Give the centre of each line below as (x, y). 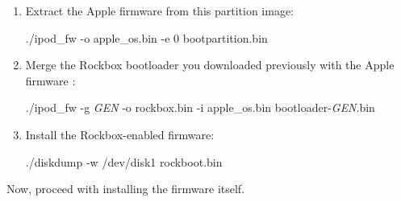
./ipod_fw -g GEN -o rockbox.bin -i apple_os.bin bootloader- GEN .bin (200, 107)
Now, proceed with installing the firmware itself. (126, 189)
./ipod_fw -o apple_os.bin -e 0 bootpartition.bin (146, 37)
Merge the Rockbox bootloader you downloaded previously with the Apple (210, 65)
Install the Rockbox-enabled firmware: (120, 134)
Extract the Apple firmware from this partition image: (160, 10)
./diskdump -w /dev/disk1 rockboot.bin (124, 161)
